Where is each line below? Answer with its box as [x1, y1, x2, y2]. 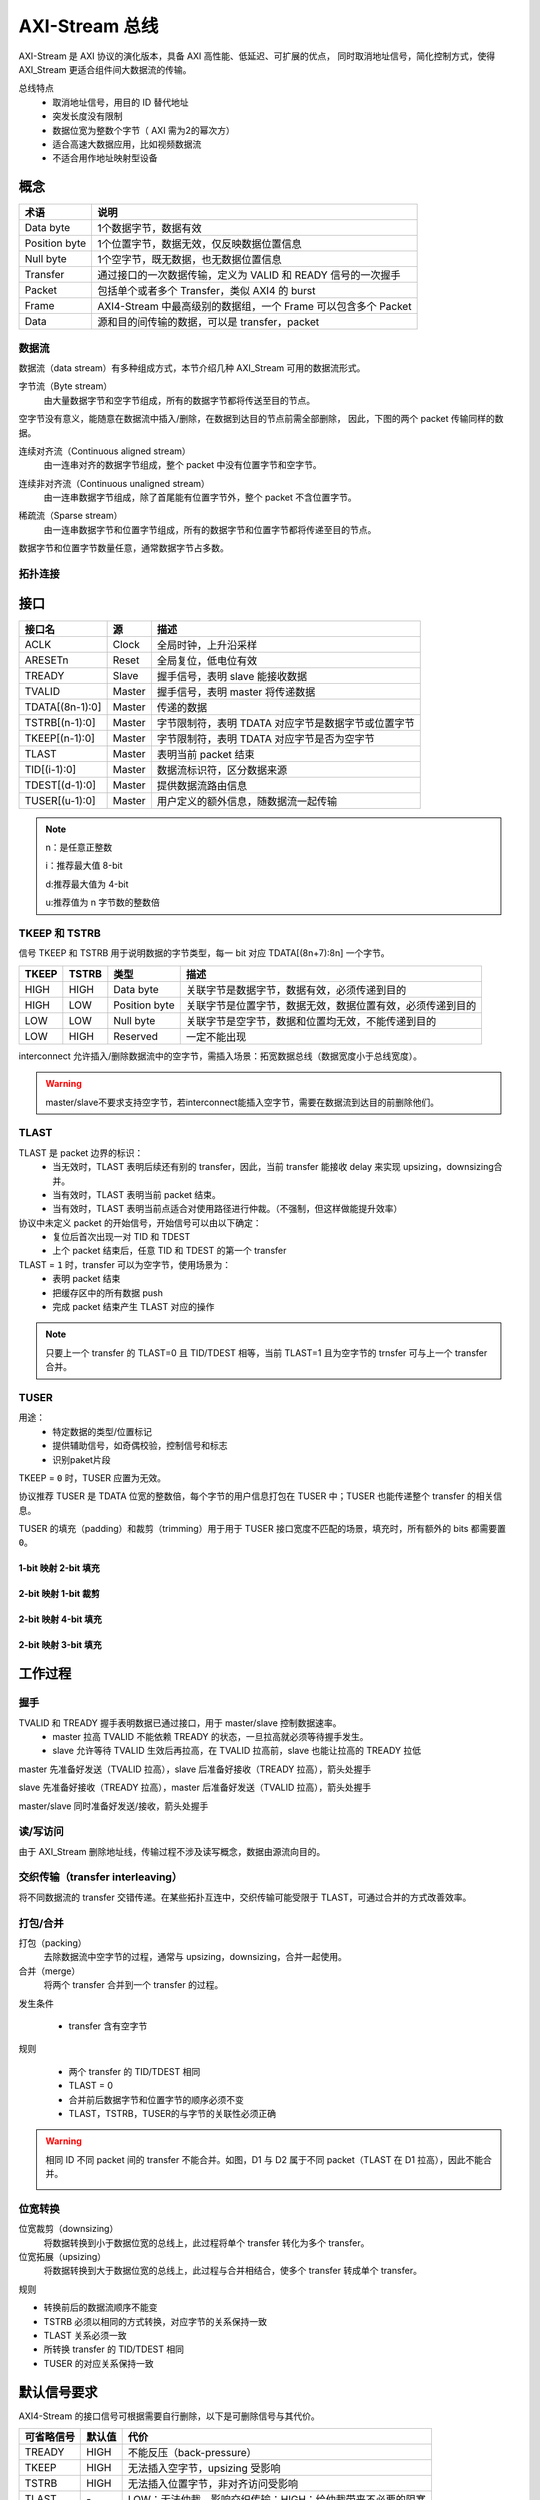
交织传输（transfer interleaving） [18, 1870, 183, 1884]
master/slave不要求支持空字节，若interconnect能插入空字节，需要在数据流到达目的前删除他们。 [45, 1096, 440, 1108]
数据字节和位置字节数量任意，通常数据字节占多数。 [18, 542, 229, 554]
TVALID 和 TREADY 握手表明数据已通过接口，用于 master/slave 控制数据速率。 [18, 1716, 342, 1729]
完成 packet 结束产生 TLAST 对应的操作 [52, 1301, 215, 1313]
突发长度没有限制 [52, 110, 123, 122]
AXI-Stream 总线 [18, 15, 159, 37]
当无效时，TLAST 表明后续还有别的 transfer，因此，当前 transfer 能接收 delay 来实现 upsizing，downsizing [52, 1161, 494, 1173]
